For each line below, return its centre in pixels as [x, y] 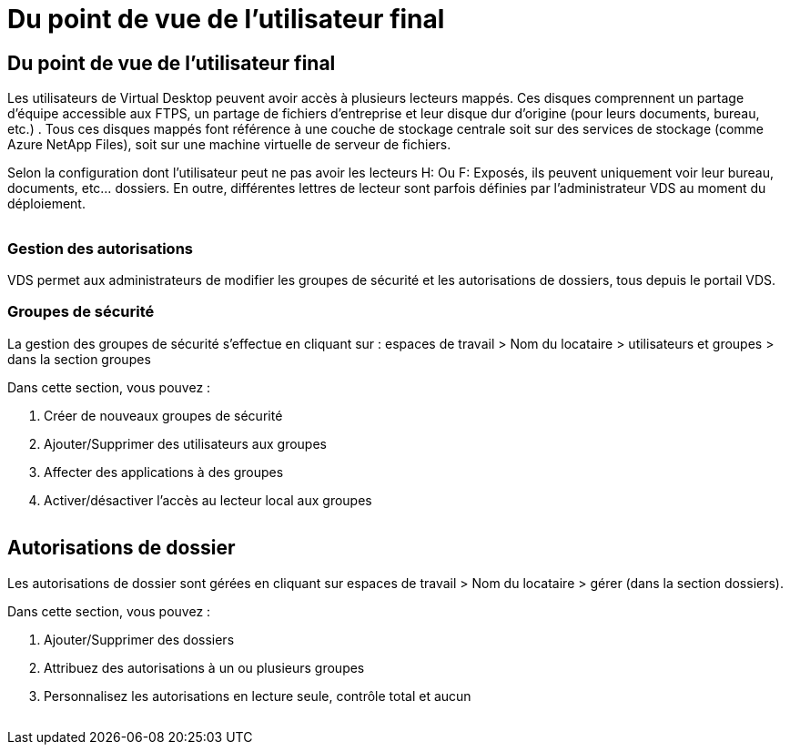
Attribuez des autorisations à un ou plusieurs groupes [204, 667]
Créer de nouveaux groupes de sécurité [163, 415]
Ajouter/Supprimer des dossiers [139, 639]
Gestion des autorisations [100, 248]
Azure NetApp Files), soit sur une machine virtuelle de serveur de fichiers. [229, 145]
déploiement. [46, 204]
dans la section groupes [79, 359]
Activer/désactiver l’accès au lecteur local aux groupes [208, 500]
